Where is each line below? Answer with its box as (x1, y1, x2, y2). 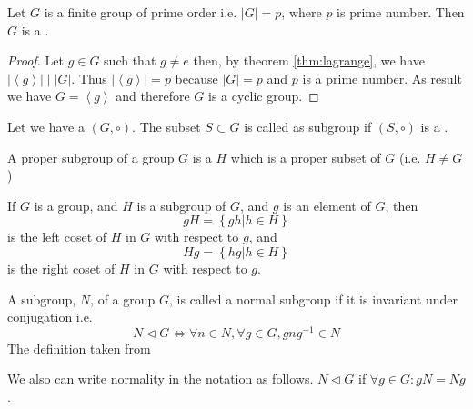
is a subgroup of (136, 195, 226, 214)
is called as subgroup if (244, 116, 372, 135)
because (175, 68, 218, 87)
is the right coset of (7, 258, 116, 277)
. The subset (132, 116, 201, 135)
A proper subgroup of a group (7, 147, 175, 166)
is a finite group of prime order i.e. (44, 3, 237, 21)
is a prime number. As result (302, 68, 462, 87)
